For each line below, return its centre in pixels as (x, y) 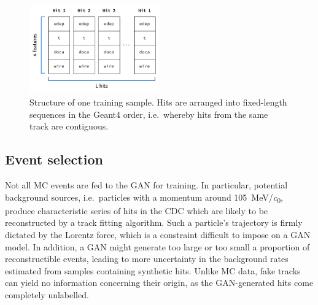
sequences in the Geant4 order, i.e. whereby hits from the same (149, 114)
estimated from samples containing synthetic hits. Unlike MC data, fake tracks (153, 270)
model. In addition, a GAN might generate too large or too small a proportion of (157, 246)
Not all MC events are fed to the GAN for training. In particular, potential (146, 185)
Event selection (54, 159)
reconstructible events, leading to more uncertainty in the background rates (147, 259)
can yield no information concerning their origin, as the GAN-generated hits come (159, 283)
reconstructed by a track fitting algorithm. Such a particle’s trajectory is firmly (154, 222)
